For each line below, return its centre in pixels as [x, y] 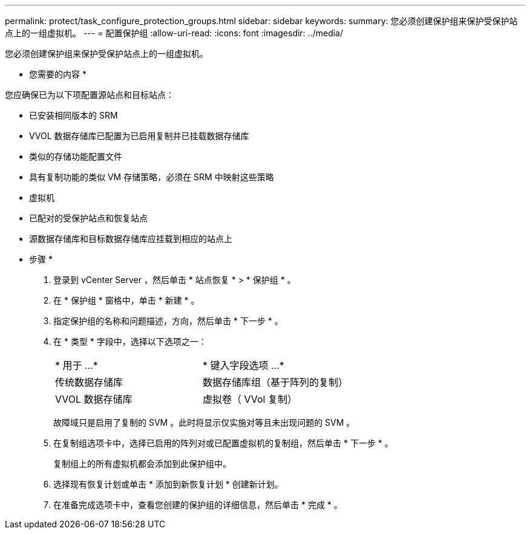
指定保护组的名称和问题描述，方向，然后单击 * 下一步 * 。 [168, 321]
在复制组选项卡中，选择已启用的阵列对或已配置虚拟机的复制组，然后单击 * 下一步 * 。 [223, 443]
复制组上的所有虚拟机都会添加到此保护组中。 [142, 464]
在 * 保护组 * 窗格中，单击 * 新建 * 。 [126, 300]
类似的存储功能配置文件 [76, 156]
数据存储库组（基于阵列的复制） [276, 382]
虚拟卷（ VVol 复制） [250, 399]
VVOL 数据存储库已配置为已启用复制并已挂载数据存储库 [139, 136]
